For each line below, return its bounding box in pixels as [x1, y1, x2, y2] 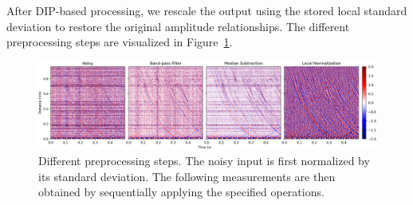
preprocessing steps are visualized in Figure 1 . [6, 34, 233, 50]
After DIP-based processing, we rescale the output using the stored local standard [6, 2, 407, 18]
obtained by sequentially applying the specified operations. [38, 183, 324, 200]
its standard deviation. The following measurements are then [38, 168, 336, 184]
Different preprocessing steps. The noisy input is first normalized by [38, 152, 370, 168]
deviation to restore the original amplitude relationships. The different [6, 18, 350, 34]
